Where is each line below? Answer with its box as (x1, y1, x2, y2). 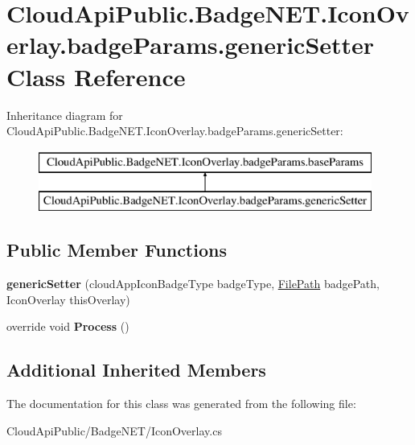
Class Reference (6, 60, 186, 93)
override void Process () (6, 318, 129, 335)
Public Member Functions (6, 237, 227, 262)
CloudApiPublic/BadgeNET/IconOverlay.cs (6, 422, 222, 439)
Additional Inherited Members (6, 357, 266, 382)
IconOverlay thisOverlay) (6, 290, 130, 307)
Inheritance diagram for (6, 106, 123, 123)
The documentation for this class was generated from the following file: (6, 395, 356, 412)
